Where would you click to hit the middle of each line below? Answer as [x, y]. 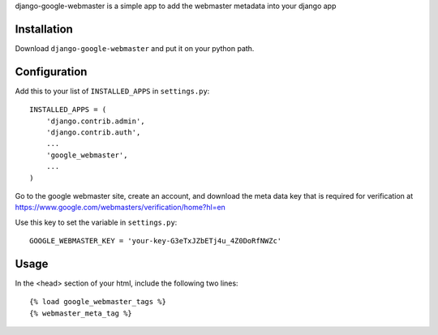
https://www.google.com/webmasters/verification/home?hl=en [120, 208]
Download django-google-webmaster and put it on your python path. [135, 48]
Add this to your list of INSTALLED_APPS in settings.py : [112, 91]
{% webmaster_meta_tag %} [81, 313]
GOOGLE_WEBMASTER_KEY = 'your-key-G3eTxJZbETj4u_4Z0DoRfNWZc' [156, 241]
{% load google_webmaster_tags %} [98, 302]
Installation [44, 29]
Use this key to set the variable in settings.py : [96, 222]
